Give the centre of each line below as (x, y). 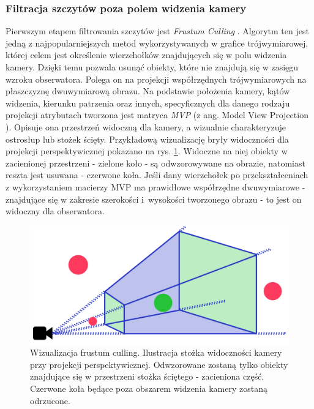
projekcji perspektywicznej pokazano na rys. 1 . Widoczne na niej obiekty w (147, 151)
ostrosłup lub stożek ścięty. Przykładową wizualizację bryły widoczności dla (147, 139)
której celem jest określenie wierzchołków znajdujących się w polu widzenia (146, 55)
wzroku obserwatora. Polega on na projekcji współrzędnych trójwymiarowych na (156, 79)
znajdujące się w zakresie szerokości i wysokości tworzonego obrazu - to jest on (154, 199)
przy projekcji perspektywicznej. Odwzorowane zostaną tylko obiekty (159, 364)
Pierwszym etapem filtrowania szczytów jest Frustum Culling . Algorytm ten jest (157, 31)
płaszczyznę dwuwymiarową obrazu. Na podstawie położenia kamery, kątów (148, 91)
